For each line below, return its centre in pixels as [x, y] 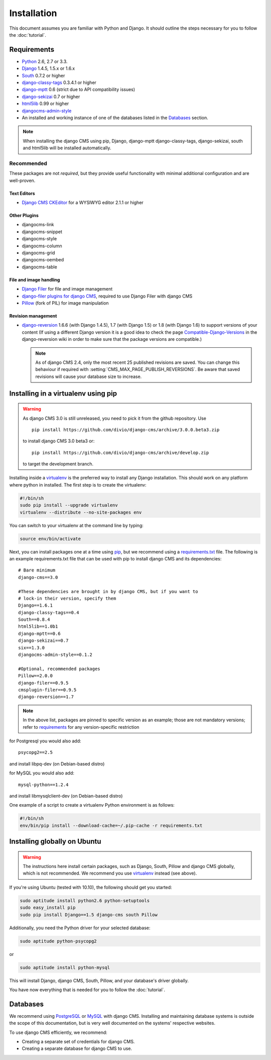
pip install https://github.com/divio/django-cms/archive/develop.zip [120, 453]
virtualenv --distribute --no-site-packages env [81, 512]
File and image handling [35, 279]
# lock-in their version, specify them [67, 598]
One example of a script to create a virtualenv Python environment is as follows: [92, 805]
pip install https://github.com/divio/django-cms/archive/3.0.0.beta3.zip [126, 429]
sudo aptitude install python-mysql [65, 967]
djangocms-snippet [42, 232]
